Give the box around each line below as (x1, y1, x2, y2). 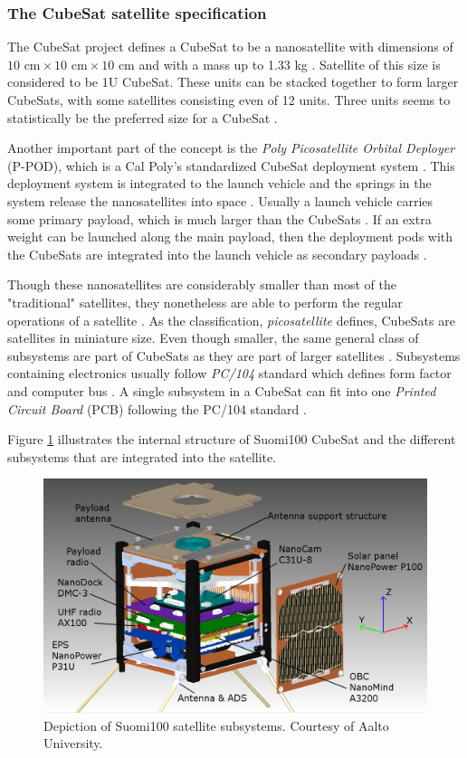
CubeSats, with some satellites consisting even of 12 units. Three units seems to (7, 90, 451, 109)
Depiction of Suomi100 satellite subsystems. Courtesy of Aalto (43, 715, 389, 734)
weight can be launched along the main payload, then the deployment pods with (7, 227, 453, 246)
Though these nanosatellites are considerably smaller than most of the (7, 275, 396, 294)
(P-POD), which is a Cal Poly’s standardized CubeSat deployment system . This (7, 156, 455, 175)
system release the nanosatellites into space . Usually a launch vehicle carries (7, 191, 434, 210)
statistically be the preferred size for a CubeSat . (7, 108, 278, 127)
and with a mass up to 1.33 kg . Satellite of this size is (138, 54, 441, 73)
